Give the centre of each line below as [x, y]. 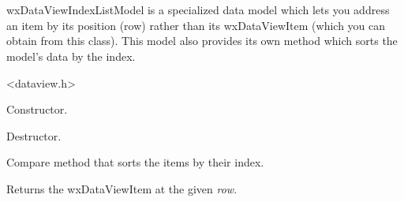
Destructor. [34, 135]
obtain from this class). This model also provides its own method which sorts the [202, 41]
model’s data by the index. [71, 56]
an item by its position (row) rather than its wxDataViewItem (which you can [196, 25]
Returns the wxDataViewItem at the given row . [122, 188]
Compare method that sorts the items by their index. [135, 162]
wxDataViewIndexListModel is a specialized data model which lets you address [198, 10]
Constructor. [37, 109]
